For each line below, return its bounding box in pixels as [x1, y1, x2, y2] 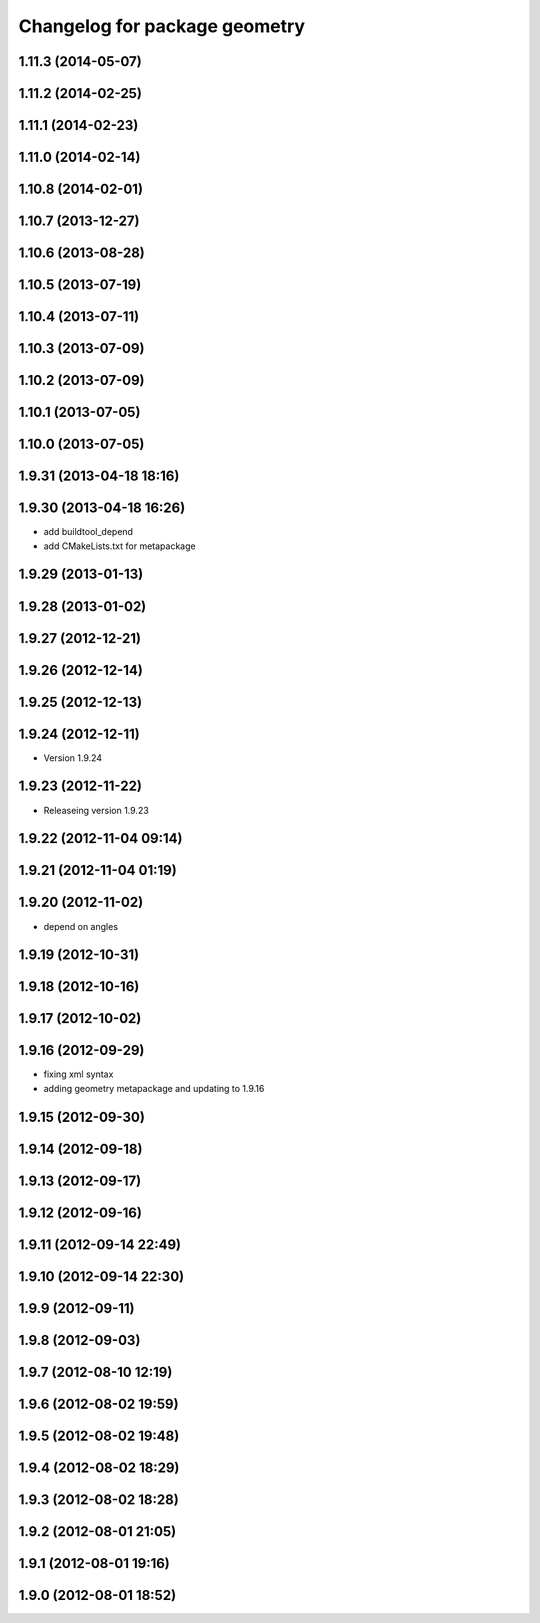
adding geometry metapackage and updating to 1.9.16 [43, 1082, 265, 1094]
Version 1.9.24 [43, 751, 103, 764]
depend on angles [43, 920, 119, 932]
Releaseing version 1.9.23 [43, 804, 149, 816]
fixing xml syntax [43, 1068, 114, 1080]
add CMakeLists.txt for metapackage [43, 540, 196, 552]
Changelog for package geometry [18, 15, 305, 37]
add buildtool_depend [43, 526, 134, 538]
